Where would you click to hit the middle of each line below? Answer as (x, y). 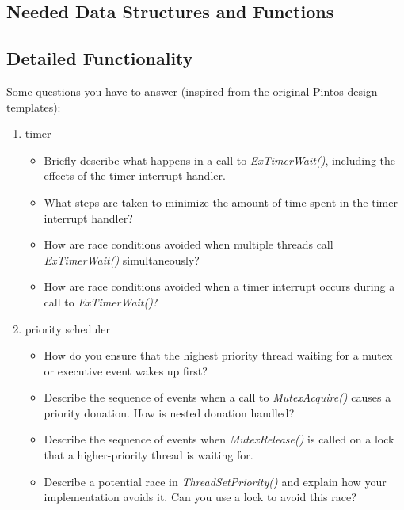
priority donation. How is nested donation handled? (169, 412)
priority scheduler (67, 328)
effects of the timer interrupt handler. (135, 175)
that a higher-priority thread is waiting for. (149, 455)
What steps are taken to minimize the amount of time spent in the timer (221, 202)
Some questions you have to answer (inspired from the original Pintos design (192, 91)
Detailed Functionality (100, 58)
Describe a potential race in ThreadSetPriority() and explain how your (215, 481)
